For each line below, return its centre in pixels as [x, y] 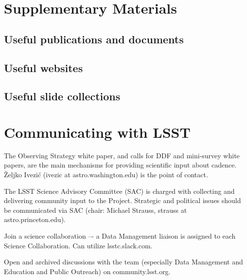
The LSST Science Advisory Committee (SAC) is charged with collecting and [119, 191]
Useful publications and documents [94, 39]
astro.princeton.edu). [35, 219]
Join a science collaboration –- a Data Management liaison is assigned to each [120, 236]
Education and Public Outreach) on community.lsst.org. [87, 271]
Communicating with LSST [97, 132]
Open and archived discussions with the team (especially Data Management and [123, 262]
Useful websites [44, 67]
